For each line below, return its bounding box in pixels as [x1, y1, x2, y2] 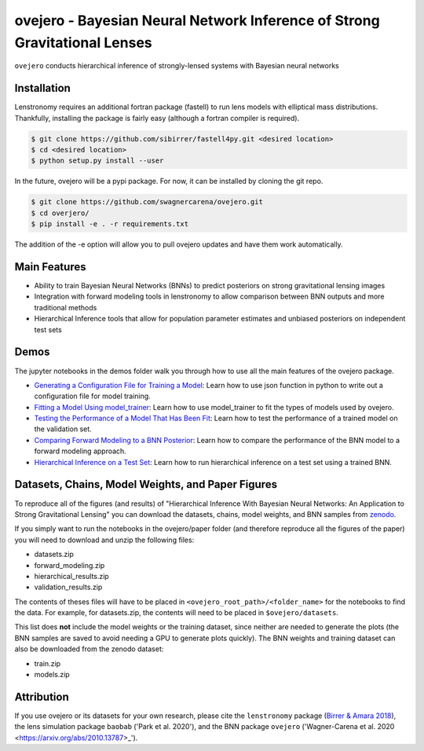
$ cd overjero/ [31, 208, 90, 218]
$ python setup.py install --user [31, 156, 164, 165]
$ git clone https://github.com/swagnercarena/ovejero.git [31, 197, 263, 207]
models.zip [34, 670, 70, 680]
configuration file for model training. [34, 391, 151, 401]
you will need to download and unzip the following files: [14, 535, 195, 544]
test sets [34, 324, 62, 334]
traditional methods [34, 302, 97, 312]
